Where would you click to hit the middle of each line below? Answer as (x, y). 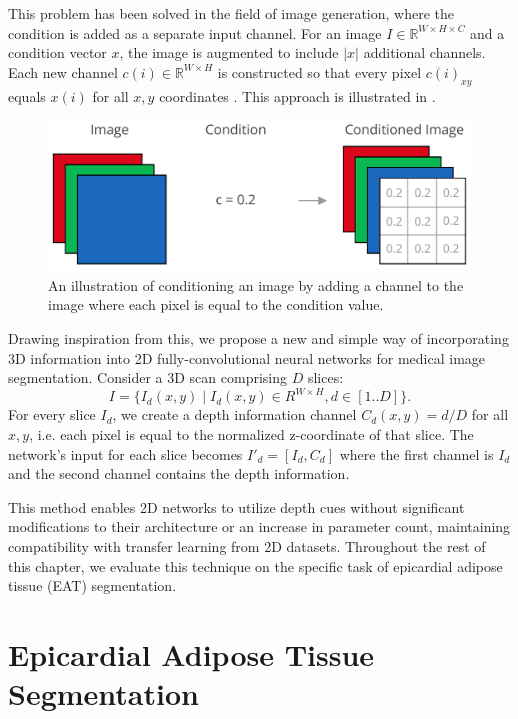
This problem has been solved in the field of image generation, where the (231, 13)
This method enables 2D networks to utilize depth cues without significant (236, 506)
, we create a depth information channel (234, 414)
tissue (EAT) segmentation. (92, 585)
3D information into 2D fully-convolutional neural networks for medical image (247, 357)
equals (27, 95)
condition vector (57, 52)
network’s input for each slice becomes (125, 453)
